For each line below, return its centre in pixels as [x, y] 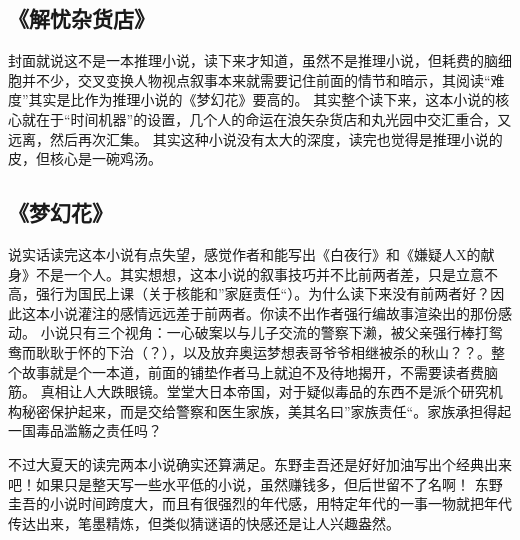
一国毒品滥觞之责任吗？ [85, 430]
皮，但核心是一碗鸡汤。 [85, 158]
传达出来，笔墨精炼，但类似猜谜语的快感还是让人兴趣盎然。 [204, 522]
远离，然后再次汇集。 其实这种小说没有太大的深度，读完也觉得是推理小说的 [255, 138]
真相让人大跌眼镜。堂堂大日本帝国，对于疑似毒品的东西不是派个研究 [264, 391]
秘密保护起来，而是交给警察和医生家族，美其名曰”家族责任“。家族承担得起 [266, 410]
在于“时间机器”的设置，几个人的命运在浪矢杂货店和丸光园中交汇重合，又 [273, 118]
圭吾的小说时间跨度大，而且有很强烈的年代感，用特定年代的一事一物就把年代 [260, 503]
